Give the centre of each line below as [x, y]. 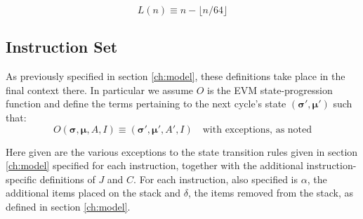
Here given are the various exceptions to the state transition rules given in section [182, 151]
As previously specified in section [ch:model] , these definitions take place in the [176, 76]
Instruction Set [62, 47]
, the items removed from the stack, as [271, 193]
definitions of [67, 179]
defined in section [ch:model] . [68, 206]
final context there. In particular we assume [100, 89]
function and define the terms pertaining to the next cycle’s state [146, 104]
